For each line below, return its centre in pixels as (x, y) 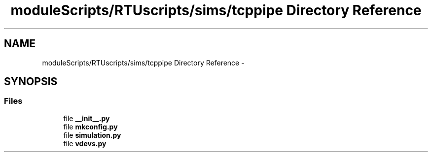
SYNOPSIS (31, 82)
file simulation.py (92, 135)
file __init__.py (87, 118)
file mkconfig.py (90, 126)
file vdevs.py (85, 143)
